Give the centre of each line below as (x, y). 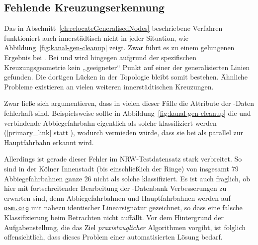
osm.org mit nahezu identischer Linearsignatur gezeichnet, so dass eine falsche (123, 207)
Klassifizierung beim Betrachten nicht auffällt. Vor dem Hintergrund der (114, 217)
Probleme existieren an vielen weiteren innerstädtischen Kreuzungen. (109, 86)
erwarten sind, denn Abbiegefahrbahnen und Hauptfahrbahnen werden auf (117, 198)
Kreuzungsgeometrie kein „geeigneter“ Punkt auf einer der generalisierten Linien (127, 67)
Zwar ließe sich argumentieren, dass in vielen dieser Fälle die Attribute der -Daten (129, 103)
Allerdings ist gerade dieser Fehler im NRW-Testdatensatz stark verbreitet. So (123, 159)
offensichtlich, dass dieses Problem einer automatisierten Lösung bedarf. (113, 237)
